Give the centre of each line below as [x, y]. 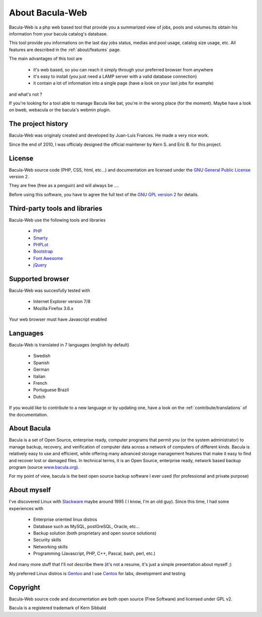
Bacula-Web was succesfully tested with [49, 290]
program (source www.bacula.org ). [44, 467]
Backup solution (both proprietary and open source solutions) [95, 533]
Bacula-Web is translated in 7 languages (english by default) [69, 345]
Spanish [41, 362]
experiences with [26, 508]
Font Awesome [48, 258]
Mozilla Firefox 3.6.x [53, 308]
